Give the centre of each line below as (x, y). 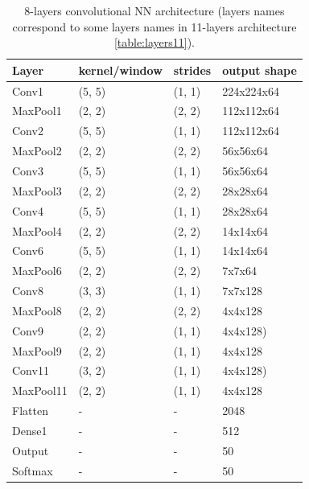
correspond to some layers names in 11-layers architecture (154, 26)
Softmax (33, 470)
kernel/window (120, 70)
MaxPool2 (37, 151)
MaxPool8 (37, 310)
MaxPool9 (37, 350)
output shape (260, 70)
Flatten (30, 411)
